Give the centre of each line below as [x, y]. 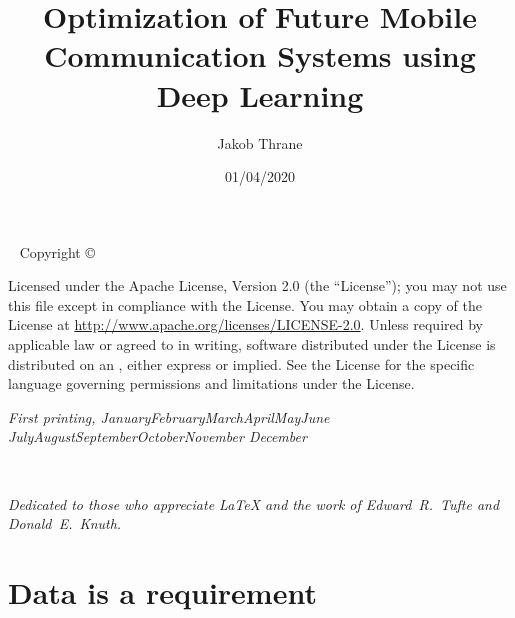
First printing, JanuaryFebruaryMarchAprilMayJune [169, 416]
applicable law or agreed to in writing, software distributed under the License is [252, 344]
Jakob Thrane [260, 142]
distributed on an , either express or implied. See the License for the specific [241, 363]
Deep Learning [260, 94]
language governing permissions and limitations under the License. [211, 383]
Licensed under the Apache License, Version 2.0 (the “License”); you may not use [257, 285]
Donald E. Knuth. [65, 523]
